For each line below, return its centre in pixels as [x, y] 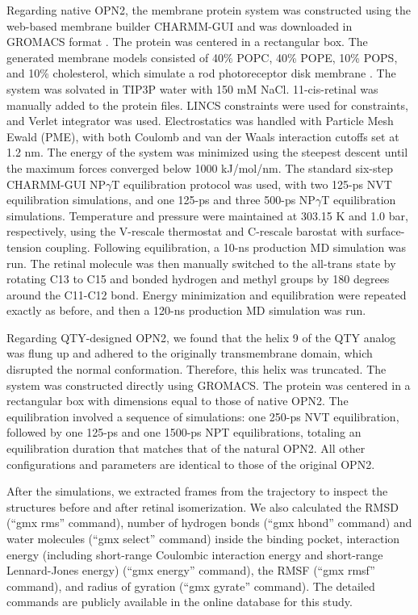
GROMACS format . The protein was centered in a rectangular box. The [187, 42]
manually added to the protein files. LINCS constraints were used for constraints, [207, 105]
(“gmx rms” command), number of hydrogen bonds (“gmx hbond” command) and [209, 523]
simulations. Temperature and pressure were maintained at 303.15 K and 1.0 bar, [207, 215]
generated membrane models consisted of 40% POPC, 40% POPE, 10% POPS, [202, 57]
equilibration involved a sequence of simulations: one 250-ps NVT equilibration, [203, 416]
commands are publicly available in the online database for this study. [180, 602]
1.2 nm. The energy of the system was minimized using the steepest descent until [207, 152]
